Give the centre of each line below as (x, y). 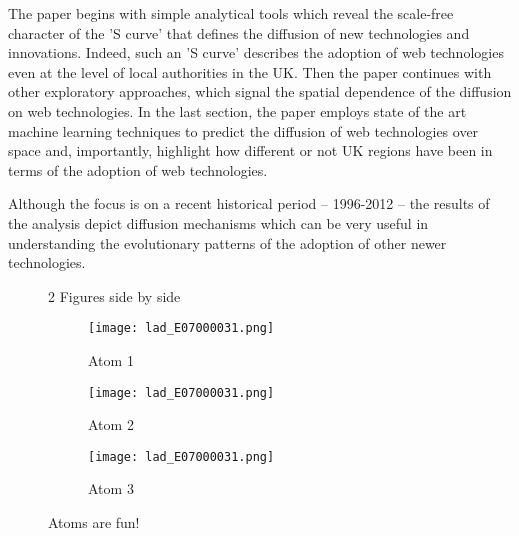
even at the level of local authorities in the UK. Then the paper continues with (250, 71)
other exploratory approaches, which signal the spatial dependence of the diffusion (260, 91)
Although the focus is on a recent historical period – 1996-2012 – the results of (249, 203)
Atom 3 (111, 488)
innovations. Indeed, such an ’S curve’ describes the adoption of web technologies (256, 52)
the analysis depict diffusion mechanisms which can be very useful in (218, 222)
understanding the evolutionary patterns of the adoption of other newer (227, 242)
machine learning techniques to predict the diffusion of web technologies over (243, 130)
